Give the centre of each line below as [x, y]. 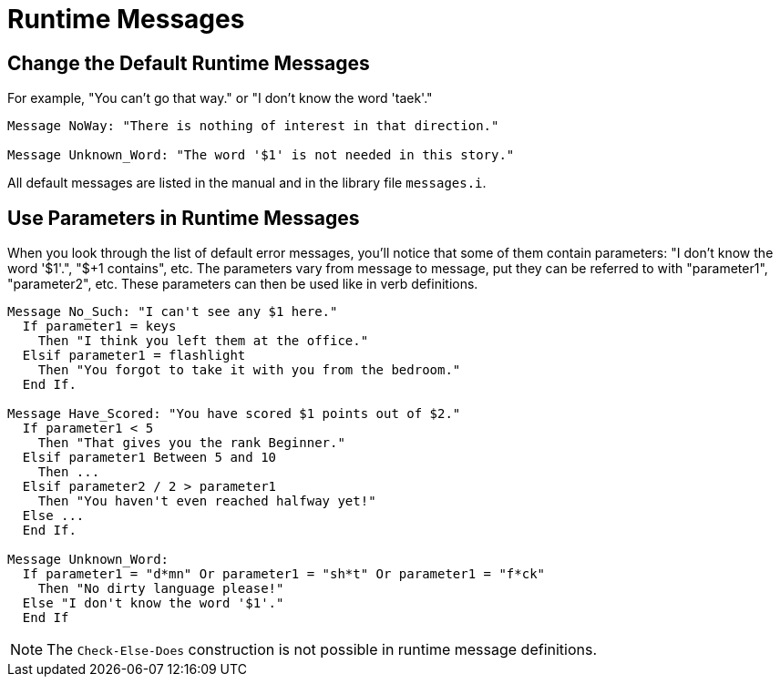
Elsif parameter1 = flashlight [134, 356]
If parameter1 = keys [99, 327]
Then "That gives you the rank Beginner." [191, 443]
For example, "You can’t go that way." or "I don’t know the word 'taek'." [220, 98]
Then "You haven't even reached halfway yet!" [207, 501]
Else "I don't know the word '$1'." [153, 603]
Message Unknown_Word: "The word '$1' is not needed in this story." [261, 155]
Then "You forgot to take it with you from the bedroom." [249, 370]
